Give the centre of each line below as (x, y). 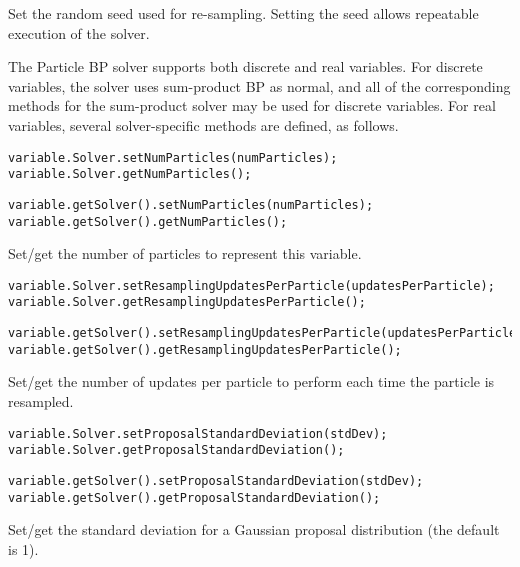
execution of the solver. (79, 32)
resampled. (41, 401)
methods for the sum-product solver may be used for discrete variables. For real (252, 105)
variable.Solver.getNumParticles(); (130, 174)
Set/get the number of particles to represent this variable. (185, 253)
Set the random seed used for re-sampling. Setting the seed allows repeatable (243, 13)
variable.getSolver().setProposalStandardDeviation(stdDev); (216, 480)
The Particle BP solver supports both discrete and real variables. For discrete (245, 66)
